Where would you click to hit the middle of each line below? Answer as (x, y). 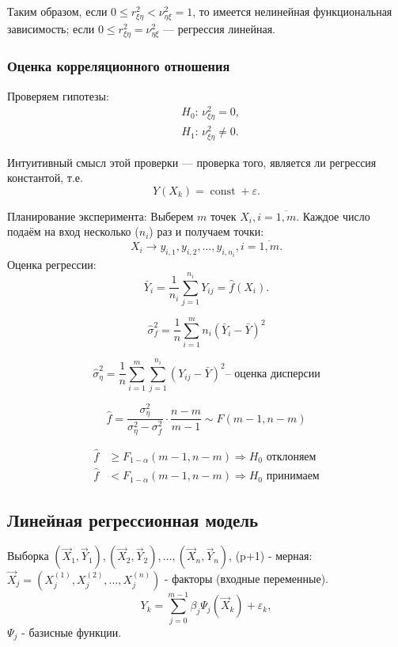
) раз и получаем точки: (207, 231)
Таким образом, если (57, 11)
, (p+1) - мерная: (271, 556)
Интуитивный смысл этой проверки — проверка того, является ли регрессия (192, 162)
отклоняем (291, 457)
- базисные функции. (72, 632)
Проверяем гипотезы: (58, 95)
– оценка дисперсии (273, 374)
